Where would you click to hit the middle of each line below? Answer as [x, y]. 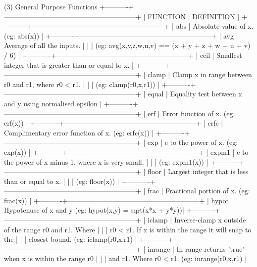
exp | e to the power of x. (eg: [193, 142]
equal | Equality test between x [195, 94]
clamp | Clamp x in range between [200, 74]
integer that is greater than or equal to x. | [69, 65]
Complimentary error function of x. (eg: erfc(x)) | [79, 132]
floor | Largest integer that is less [198, 171]
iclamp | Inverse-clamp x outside [197, 220]
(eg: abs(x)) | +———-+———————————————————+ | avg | [121, 35]
